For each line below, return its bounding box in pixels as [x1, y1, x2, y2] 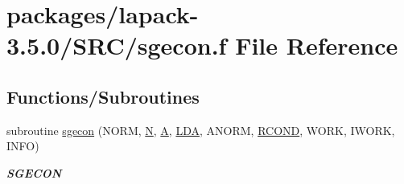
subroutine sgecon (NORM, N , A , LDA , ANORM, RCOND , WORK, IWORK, [6, 121, 395, 138]
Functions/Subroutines [6, 84, 200, 108]
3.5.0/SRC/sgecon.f [6, 29, 227, 62]
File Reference [235, 29, 398, 62]
